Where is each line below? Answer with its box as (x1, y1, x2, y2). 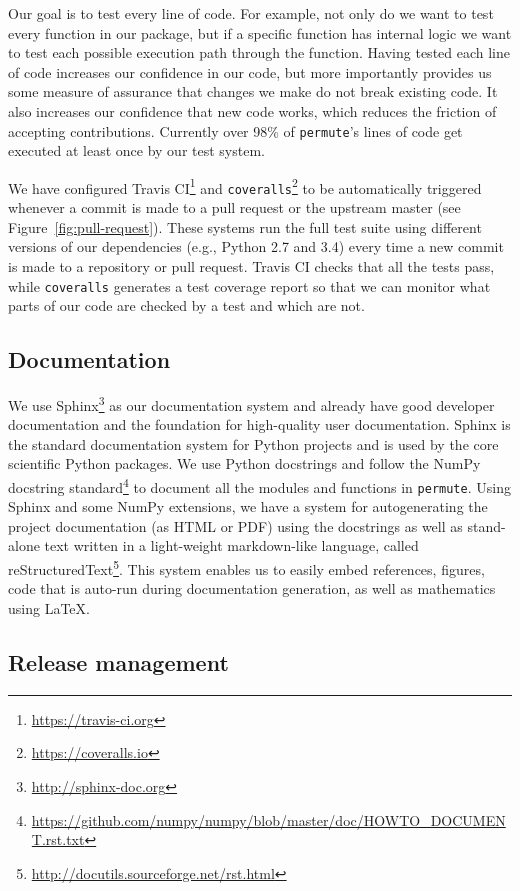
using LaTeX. (8, 597, 90, 618)
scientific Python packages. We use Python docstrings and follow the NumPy (8, 453, 481, 474)
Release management (8, 646, 229, 677)
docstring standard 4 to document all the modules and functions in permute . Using (8, 473, 511, 497)
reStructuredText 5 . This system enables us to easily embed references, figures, (8, 556, 485, 579)
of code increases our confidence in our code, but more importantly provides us (8, 61, 492, 82)
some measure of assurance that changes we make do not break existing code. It (8, 81, 498, 102)
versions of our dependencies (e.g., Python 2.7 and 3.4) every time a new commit (8, 236, 504, 257)
